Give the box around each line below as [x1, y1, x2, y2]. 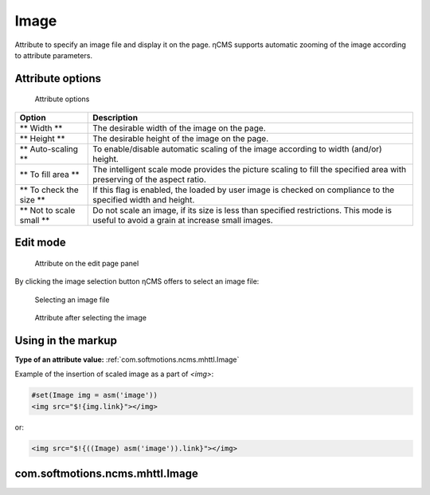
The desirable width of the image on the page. [92, 122, 266, 133]
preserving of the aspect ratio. [92, 174, 207, 185]
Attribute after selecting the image [34, 312, 147, 322]
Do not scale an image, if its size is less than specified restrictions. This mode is [92, 204, 392, 215]
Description [92, 112, 139, 123]
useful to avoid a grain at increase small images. [92, 214, 274, 226]
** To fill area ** [19, 168, 80, 179]
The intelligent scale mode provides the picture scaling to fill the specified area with [92, 163, 406, 175]
